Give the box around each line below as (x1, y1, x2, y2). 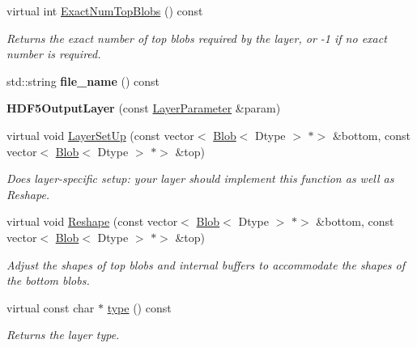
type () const (107, 299, 172, 316)
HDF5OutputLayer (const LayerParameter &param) (6, 100, 281, 117)
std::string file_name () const (6, 72, 160, 89)
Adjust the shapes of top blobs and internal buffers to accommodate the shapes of (6, 256, 406, 273)
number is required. (6, 45, 101, 62)
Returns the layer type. (6, 326, 120, 343)
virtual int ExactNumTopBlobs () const (6, 2, 203, 19)
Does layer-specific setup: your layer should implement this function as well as (6, 170, 394, 187)
